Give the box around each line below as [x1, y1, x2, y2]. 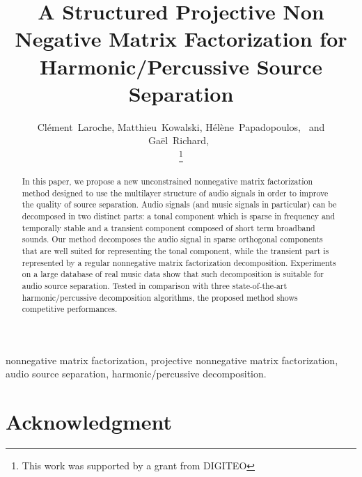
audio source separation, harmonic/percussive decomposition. [6, 366, 267, 381]
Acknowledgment [6, 407, 172, 436]
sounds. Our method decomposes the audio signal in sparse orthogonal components [22, 233, 323, 245]
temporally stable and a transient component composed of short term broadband [22, 221, 315, 233]
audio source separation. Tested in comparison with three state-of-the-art [22, 279, 288, 291]
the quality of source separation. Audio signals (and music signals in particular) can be [22, 198, 337, 210]
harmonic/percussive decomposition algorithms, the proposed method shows [22, 291, 298, 303]
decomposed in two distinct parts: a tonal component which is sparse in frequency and [22, 210, 336, 221]
